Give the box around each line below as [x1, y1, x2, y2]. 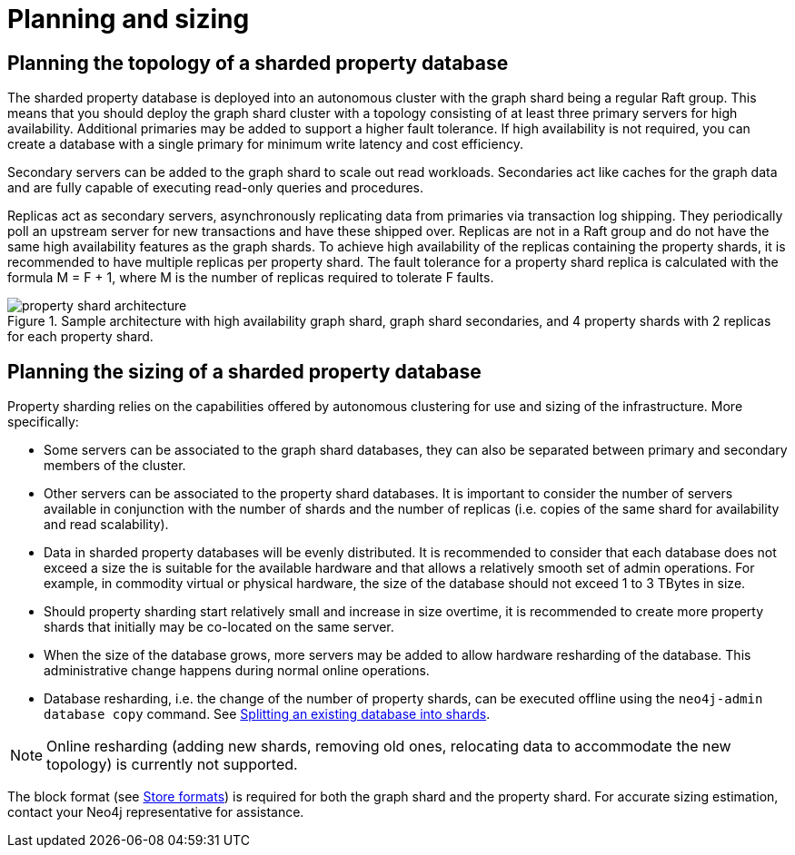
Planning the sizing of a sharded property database [7, 359, 482, 383]
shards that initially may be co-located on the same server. [44, 619, 394, 635]
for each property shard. [7, 329, 154, 345]
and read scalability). [44, 516, 169, 533]
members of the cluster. [44, 457, 186, 474]
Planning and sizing [7, 4, 250, 34]
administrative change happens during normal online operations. [44, 663, 430, 679]
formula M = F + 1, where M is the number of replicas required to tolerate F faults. [7, 270, 494, 286]
